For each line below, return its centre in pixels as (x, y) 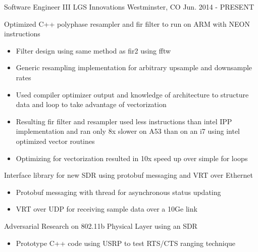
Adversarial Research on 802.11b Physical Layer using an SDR (101, 225)
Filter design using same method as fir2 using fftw (93, 50)
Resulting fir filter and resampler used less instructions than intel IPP (124, 121)
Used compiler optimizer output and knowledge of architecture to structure (132, 94)
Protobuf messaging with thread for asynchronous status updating (118, 192)
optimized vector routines (55, 141)
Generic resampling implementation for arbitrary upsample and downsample (134, 67)
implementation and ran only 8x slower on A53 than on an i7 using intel (128, 131)
